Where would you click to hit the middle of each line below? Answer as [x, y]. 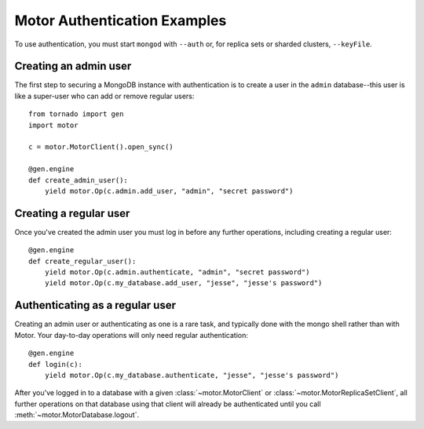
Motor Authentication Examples [121, 20]
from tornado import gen [76, 114]
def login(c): [55, 364]
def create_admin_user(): [79, 180]
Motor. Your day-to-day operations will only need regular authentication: [132, 335]
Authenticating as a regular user [95, 305]
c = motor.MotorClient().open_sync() [101, 147]
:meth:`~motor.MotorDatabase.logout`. [77, 415]
